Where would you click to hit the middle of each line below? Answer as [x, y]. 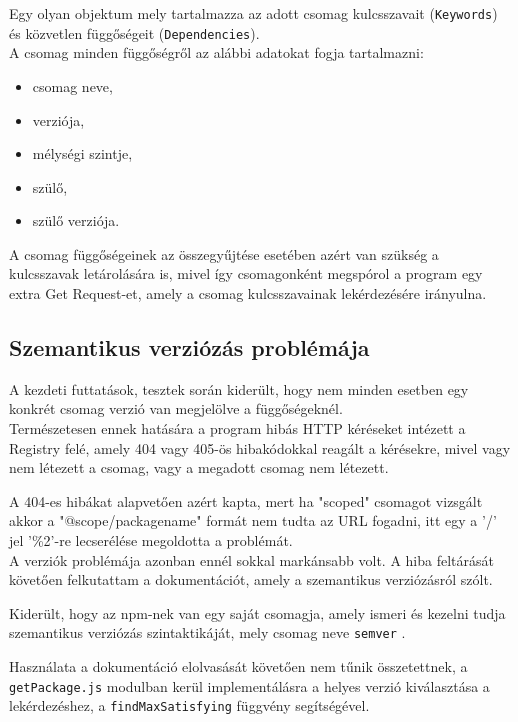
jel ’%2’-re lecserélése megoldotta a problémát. [151, 540]
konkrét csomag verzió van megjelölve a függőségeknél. [176, 408]
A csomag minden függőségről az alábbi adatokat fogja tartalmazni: [216, 52]
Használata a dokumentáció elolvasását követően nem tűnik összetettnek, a [238, 666]
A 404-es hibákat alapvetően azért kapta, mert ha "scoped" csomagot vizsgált [246, 500]
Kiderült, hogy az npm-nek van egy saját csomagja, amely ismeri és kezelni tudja [257, 612]
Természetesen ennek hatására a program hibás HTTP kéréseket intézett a [237, 428]
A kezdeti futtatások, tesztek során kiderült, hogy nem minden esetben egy [239, 388]
